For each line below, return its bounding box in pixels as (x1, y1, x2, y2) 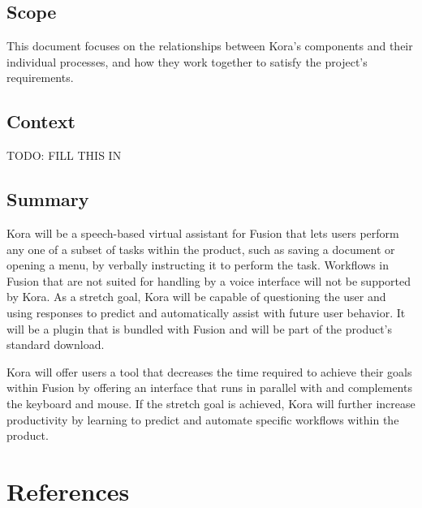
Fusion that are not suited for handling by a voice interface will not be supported (6, 272, 411, 289)
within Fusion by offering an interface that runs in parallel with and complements (6, 379, 412, 396)
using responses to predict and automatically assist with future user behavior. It (6, 304, 406, 321)
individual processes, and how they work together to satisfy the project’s (6, 53, 368, 70)
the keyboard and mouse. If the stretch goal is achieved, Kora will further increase (6, 394, 416, 411)
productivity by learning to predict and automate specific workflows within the (6, 411, 399, 428)
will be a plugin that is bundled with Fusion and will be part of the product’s (6, 320, 393, 337)
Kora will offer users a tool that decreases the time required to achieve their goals (6, 363, 412, 380)
